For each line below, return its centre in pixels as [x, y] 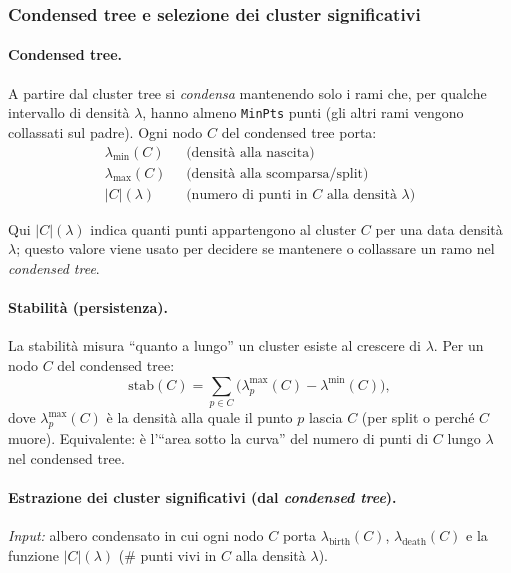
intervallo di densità [69, 112]
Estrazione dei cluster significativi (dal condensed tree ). [202, 496]
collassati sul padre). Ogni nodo [105, 131]
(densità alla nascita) [250, 152]
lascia [325, 417]
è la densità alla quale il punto [199, 417]
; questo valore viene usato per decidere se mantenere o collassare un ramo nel [255, 248]
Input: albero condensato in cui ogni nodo [136, 534]
